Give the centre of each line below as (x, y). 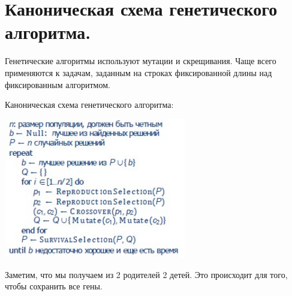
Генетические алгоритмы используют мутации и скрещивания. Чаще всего (141, 61)
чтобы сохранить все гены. (54, 286)
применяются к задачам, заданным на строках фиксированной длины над (139, 72)
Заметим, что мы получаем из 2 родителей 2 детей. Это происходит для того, (146, 274)
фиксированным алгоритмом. (58, 84)
